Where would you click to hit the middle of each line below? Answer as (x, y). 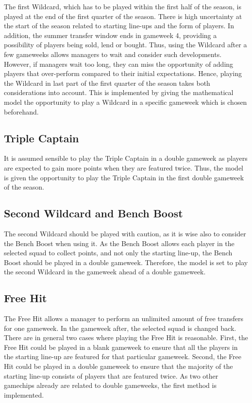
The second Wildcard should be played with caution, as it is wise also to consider (125, 233)
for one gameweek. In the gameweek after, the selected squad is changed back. (120, 328)
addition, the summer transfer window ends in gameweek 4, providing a (110, 35)
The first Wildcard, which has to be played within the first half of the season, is (123, 6)
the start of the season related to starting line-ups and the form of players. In (119, 26)
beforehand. (21, 111)
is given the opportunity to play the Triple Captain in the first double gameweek (124, 177)
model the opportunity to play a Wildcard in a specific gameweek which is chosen (126, 102)
